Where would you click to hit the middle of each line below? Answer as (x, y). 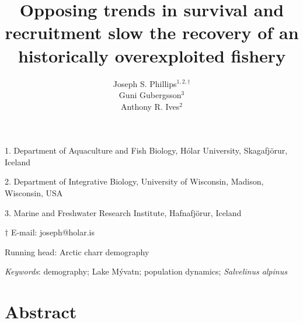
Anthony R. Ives (150, 106)
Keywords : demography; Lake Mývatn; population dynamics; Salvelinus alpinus (146, 271)
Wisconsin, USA (34, 193)
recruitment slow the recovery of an (152, 32)
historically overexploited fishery (152, 55)
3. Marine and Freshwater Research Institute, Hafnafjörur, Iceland (123, 212)
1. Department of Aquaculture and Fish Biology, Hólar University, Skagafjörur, (146, 150)
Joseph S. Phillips (145, 83)
